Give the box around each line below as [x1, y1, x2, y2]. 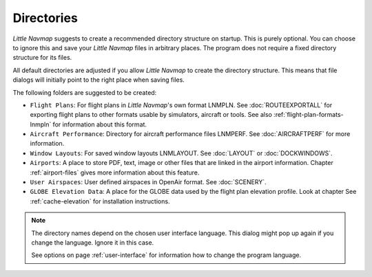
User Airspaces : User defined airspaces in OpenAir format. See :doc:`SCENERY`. [30, 178, 267, 186]
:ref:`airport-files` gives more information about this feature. [30, 168, 200, 177]
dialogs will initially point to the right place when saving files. [12, 76, 185, 84]
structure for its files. [12, 54, 72, 62]
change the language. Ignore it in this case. [31, 238, 154, 247]
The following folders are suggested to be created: [12, 88, 157, 96]
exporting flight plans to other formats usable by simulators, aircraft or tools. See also [30, 111, 272, 119]
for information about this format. [52, 120, 147, 129]
